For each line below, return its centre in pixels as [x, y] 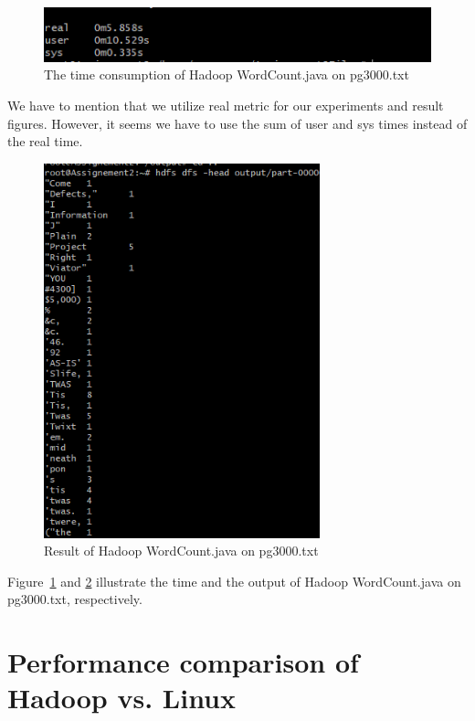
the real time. [45, 141]
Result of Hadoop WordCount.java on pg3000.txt [181, 551]
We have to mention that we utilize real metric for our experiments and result [226, 106]
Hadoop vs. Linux [122, 698]
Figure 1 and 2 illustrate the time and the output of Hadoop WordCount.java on [234, 581]
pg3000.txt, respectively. [75, 599]
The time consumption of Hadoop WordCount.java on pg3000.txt [227, 74]
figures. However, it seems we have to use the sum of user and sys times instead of [237, 123]
